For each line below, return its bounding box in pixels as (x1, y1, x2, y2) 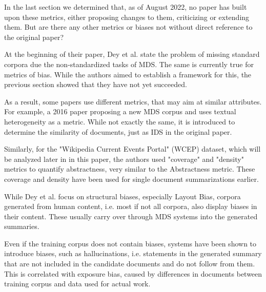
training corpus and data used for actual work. (4, 278, 151, 289)
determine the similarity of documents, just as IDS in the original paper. (4, 126, 232, 137)
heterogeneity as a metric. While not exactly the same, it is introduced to (4, 116, 235, 127)
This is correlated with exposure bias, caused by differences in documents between (4, 268, 262, 279)
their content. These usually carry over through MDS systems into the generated (4, 211, 258, 221)
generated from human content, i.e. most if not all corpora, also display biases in (4, 201, 257, 212)
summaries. (4, 221, 39, 232)
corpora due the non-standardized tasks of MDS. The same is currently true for (4, 58, 254, 69)
